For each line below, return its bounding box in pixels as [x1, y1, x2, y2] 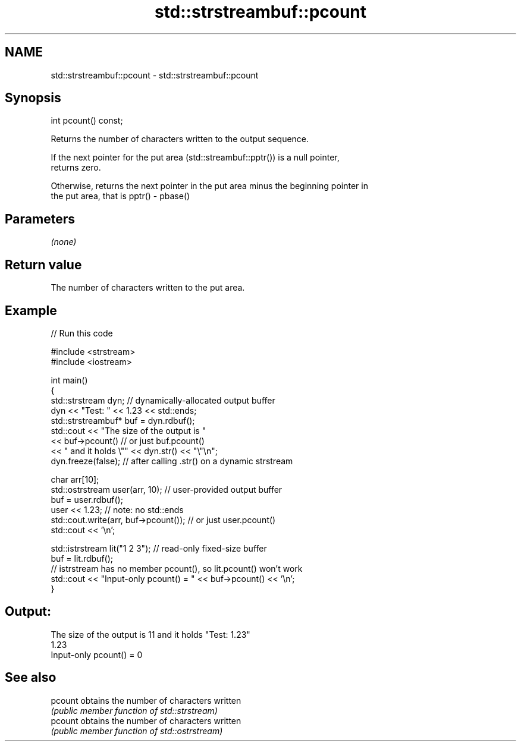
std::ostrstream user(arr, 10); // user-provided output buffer [51, 484, 283, 495]
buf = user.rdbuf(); [51, 494, 123, 505]
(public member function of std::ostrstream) [51, 725, 223, 736]
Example [5, 303, 57, 318]
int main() [51, 374, 88, 385]
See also [5, 670, 57, 685]
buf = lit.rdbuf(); [51, 553, 114, 564]
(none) [51, 237, 77, 247]
